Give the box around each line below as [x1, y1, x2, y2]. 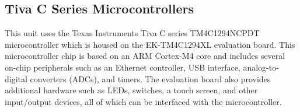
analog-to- [243, 61, 279, 73]
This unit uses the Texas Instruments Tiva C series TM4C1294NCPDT [5, 27, 260, 39]
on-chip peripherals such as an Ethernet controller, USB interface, [5, 61, 240, 73]
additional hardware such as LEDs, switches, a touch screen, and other [5, 84, 258, 96]
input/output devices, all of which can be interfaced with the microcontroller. [5, 95, 282, 107]
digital [5, 72, 27, 85]
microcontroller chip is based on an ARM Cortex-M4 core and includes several [5, 50, 285, 62]
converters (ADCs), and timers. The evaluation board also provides [30, 72, 271, 85]
